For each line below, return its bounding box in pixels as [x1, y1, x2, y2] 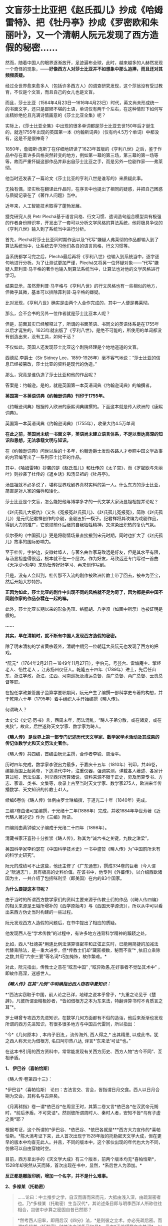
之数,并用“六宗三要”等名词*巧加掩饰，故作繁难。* [5, 953, 107, 959]
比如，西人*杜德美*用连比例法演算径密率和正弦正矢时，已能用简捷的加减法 [5, 941, 159, 947]
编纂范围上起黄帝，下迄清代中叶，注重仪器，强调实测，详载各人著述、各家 [5, 767, 158, 773]
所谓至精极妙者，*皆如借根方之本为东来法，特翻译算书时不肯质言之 [24, 997, 163, 1003]
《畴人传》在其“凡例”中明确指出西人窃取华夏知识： [5, 981, 111, 987]
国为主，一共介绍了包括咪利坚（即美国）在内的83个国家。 [5, 875, 125, 881]
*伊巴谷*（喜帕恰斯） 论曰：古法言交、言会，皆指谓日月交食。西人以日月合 [5, 1086, 160, 1092]
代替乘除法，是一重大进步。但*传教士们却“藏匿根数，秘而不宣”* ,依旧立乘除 [5, 947, 161, 953]
